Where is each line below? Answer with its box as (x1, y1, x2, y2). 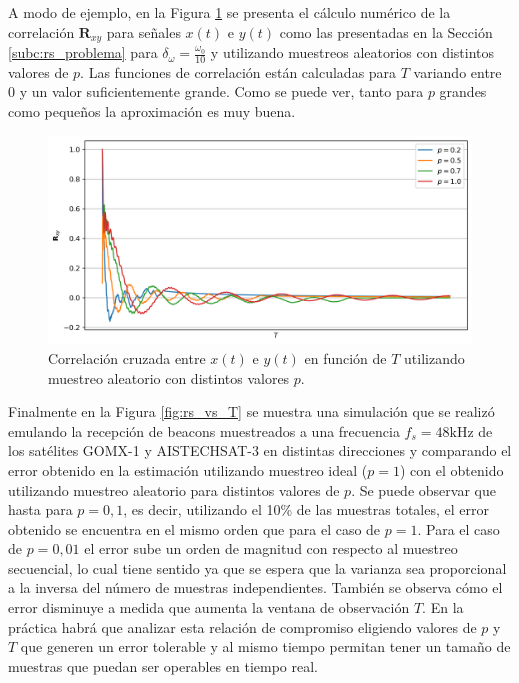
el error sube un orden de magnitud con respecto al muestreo (84, 538, 458, 559)
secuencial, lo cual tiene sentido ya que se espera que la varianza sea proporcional (8, 557, 507, 578)
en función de (304, 347, 387, 368)
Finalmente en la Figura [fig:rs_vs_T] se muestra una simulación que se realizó (8, 401, 495, 422)
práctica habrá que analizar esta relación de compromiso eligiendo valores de (8, 616, 477, 637)
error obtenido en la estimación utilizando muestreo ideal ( (8, 459, 368, 480)
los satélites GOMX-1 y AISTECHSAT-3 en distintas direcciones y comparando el (8, 440, 512, 461)
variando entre (413, 61, 502, 82)
